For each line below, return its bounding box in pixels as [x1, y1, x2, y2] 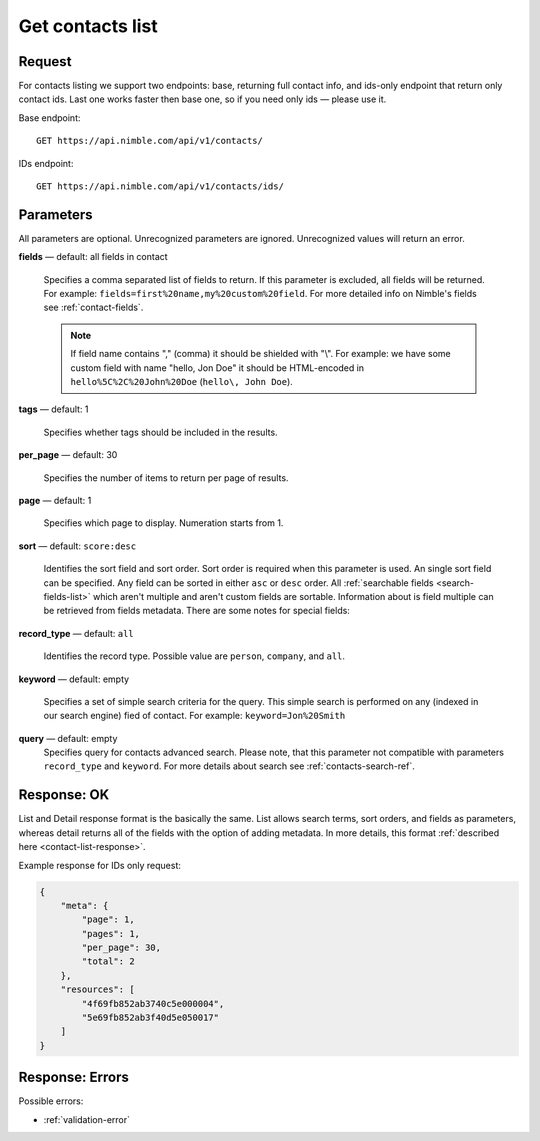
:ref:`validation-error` [43, 1113, 130, 1125]
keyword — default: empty [18, 673, 130, 685]
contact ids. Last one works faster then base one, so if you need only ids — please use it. [18, 93, 387, 105]
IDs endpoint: [18, 157, 74, 169]
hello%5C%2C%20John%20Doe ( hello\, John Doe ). [70, 376, 294, 388]
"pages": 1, [81, 928, 140, 939]
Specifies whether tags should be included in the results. [43, 426, 279, 438]
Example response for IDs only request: [18, 859, 182, 871]
